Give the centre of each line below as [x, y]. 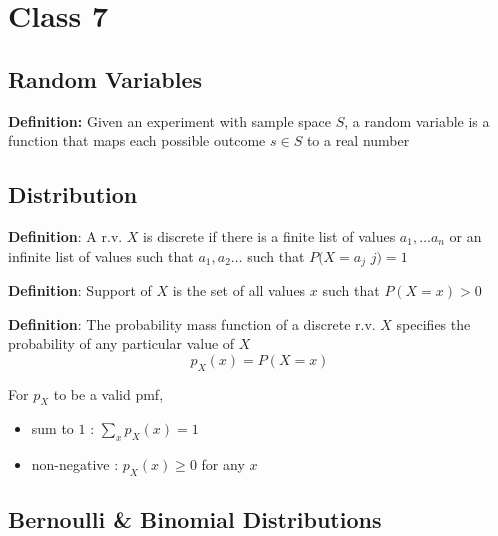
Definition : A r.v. [65, 235]
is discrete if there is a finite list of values [269, 235]
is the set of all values [239, 290]
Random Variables [105, 78]
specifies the [433, 323]
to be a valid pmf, [108, 393]
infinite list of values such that [101, 255]
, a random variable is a [417, 120]
